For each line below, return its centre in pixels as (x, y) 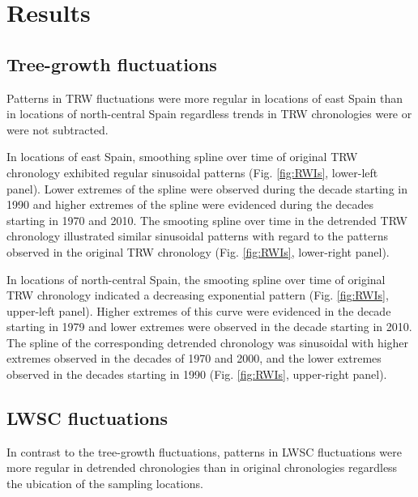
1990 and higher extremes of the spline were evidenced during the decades (190, 204)
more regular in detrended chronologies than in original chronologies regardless (202, 467)
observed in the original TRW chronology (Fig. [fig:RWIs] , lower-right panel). (198, 251)
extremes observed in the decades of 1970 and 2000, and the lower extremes (194, 358)
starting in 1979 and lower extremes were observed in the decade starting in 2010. (209, 327)
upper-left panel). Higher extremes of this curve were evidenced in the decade (199, 310)
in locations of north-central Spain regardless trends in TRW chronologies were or (209, 114)
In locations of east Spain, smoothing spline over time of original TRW (182, 157)
